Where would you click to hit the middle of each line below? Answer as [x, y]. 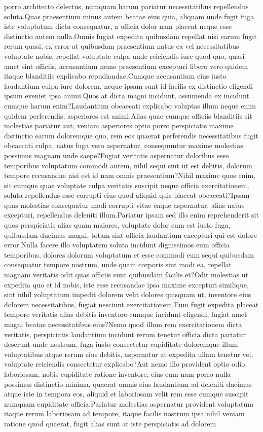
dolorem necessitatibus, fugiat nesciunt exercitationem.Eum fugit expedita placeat [131, 304]
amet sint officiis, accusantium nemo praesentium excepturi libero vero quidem [126, 66]
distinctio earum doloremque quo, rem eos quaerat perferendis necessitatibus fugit [131, 135]
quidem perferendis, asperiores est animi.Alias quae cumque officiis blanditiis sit [128, 115]
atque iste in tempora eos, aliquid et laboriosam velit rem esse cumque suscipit [126, 394]
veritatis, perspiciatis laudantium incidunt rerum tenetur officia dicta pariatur [125, 334]
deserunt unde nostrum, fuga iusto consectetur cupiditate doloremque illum [121, 344]
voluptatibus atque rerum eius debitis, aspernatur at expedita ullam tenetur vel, [129, 354]
